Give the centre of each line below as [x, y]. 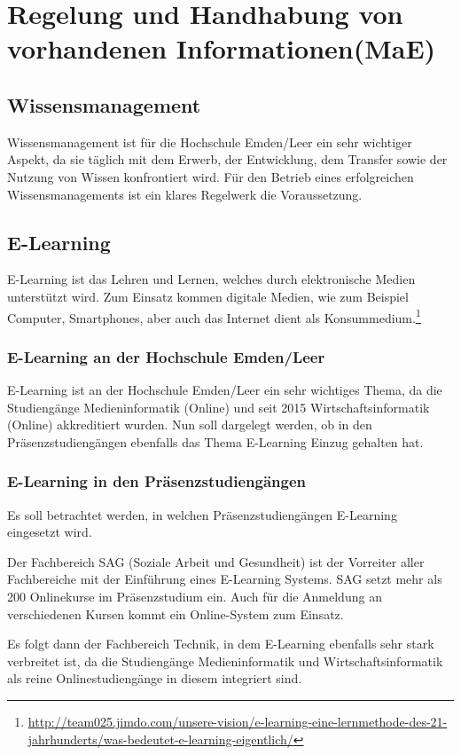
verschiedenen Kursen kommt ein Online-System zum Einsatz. [176, 613]
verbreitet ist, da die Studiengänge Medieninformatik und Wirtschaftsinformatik [225, 661]
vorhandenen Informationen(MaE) [222, 48]
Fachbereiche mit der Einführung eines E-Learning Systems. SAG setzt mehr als [225, 579]
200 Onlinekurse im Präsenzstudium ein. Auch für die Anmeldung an [195, 596]
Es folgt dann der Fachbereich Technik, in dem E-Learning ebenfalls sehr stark [221, 644]
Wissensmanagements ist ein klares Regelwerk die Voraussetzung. [185, 194]
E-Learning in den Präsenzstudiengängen [157, 481]
